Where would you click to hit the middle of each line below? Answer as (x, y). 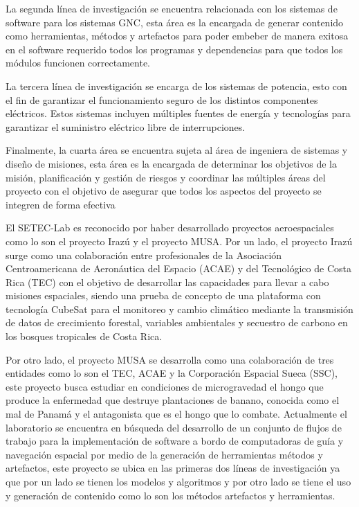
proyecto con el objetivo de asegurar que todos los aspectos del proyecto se (164, 191)
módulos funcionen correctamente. (78, 63)
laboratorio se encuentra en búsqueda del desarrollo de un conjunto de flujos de (174, 427)
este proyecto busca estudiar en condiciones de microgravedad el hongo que (165, 386)
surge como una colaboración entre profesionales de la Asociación (144, 255)
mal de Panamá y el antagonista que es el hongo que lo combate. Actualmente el (176, 414)
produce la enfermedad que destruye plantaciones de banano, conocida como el (173, 400)
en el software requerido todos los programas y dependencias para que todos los (174, 49)
